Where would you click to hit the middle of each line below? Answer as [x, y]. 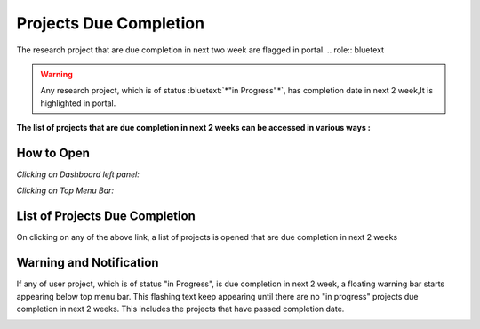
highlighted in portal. [78, 103]
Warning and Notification [88, 263]
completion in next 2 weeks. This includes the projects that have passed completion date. [180, 309]
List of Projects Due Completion [106, 217]
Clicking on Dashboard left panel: [78, 174]
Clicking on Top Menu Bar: [65, 190]
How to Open [53, 152]
